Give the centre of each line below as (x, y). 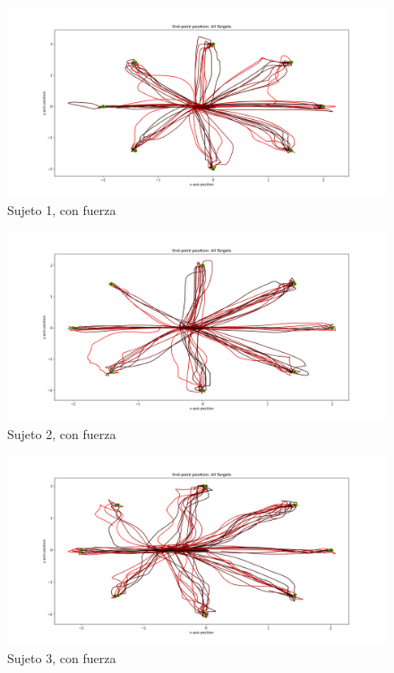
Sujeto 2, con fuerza (62, 433)
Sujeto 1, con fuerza (62, 209)
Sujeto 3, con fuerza (62, 657)
